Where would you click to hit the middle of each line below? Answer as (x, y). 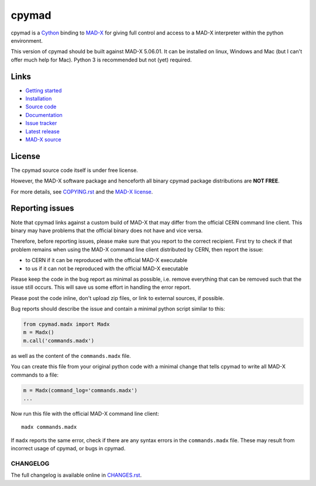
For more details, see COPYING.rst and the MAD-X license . (82, 192)
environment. (27, 40)
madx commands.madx (49, 427)
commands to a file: (35, 375)
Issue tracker (41, 123)
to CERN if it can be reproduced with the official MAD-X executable (106, 260)
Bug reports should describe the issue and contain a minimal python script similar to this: (118, 309)
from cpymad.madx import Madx (66, 324)
